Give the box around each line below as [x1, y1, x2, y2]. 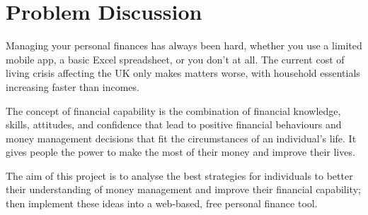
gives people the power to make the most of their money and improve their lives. [6, 145, 355, 159]
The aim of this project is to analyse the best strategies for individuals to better [6, 168, 353, 183]
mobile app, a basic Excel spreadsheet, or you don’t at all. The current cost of [6, 51, 345, 66]
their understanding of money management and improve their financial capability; [6, 182, 361, 197]
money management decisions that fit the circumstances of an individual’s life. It [6, 130, 357, 145]
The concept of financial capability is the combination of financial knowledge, [6, 103, 341, 118]
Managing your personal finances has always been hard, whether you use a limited [6, 38, 362, 53]
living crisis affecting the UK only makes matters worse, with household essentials [6, 66, 360, 80]
